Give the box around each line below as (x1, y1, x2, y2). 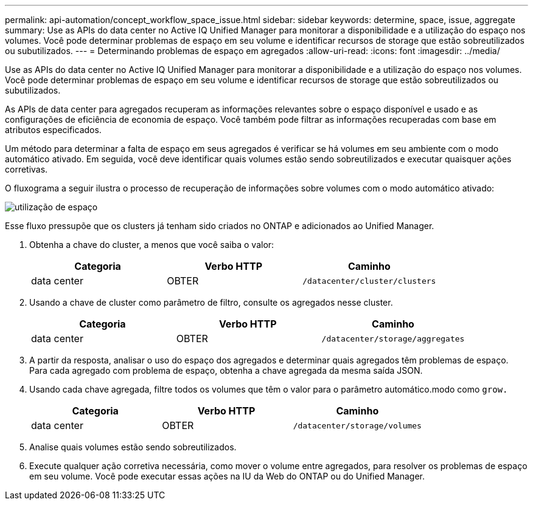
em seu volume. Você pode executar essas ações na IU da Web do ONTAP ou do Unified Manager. (29, 471, 425, 481)
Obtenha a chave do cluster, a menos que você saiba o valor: (29, 239, 274, 250)
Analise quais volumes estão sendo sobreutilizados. (29, 442, 237, 452)
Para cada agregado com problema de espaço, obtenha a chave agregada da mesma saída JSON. (29, 365, 423, 376)
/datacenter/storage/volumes (293, 421, 422, 430)
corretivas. (5, 164, 48, 174)
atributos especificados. (5, 125, 102, 135)
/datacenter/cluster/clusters (302, 276, 436, 286)
